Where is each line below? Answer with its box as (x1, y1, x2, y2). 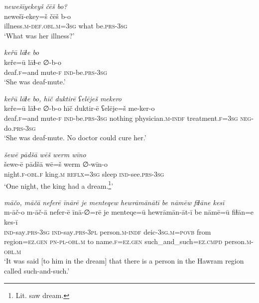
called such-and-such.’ (4, 265, 70, 276)
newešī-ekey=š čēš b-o (4, 10, 71, 21)
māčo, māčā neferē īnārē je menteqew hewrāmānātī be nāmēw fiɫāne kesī (4, 197, 225, 207)
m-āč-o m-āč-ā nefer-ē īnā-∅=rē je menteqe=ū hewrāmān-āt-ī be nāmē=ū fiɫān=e (4, 207, 254, 217)
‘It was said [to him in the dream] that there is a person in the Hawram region (4, 256, 244, 266)
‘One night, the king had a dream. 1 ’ (4, 179, 114, 191)
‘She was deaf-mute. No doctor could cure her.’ (4, 132, 146, 143)
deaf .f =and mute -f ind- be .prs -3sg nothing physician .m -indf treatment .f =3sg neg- (4, 112, 254, 123)
